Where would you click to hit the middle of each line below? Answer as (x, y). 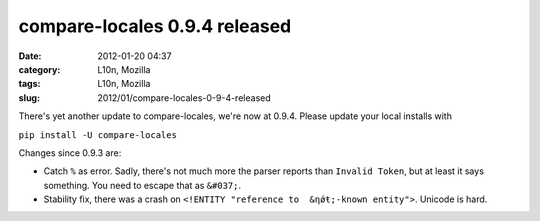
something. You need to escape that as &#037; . (142, 185)
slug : (29, 97)
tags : (29, 84)
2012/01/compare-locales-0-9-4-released (184, 97)
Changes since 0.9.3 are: (70, 152)
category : (39, 69)
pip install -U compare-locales (97, 134)
